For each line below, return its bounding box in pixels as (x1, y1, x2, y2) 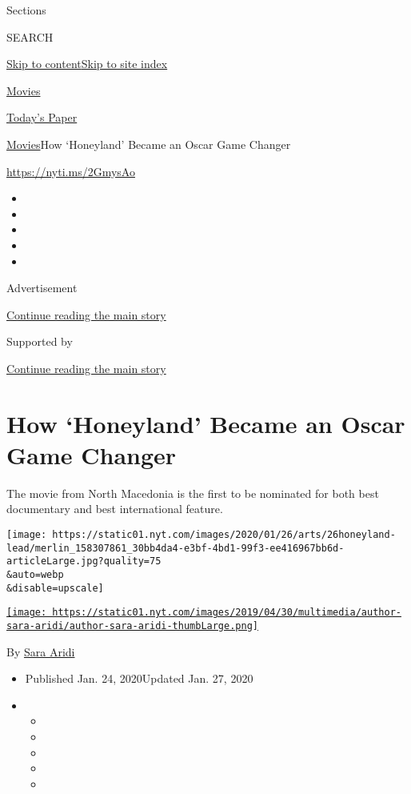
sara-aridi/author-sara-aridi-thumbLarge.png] (6, 620, 258, 632)
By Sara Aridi (6, 643, 75, 660)
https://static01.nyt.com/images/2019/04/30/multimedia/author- (52, 607, 401, 619)
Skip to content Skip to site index (6, 55, 168, 72)
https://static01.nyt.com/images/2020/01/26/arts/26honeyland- (52, 529, 396, 540)
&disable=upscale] (6, 582, 104, 594)
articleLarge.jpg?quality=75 (6, 555, 162, 567)
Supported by (6, 333, 73, 350)
